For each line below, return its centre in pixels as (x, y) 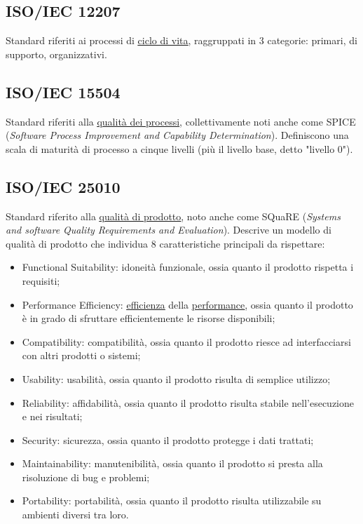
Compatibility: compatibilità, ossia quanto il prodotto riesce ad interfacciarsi (186, 341)
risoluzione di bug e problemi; (86, 477)
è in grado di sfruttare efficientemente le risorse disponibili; (149, 318)
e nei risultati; (52, 416)
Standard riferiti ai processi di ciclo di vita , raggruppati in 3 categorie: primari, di (181, 40)
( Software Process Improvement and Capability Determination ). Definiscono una (177, 135)
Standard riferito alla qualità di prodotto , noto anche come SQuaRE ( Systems (173, 216)
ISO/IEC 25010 (63, 186)
